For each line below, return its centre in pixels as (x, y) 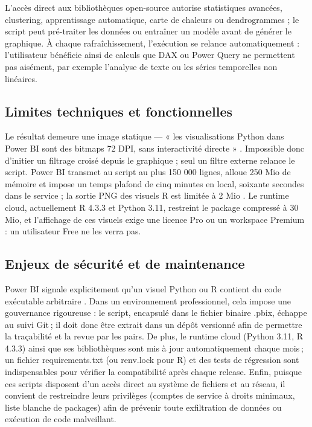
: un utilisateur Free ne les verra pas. (73, 231)
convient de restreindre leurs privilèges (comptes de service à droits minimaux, (150, 395)
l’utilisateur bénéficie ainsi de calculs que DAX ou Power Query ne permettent (150, 55)
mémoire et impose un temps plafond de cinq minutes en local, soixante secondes (154, 183)
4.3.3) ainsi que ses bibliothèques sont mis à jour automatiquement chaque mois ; (154, 348)
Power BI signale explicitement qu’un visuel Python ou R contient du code (143, 288)
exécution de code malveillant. (61, 419)
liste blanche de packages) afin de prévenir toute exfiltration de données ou (143, 407)
